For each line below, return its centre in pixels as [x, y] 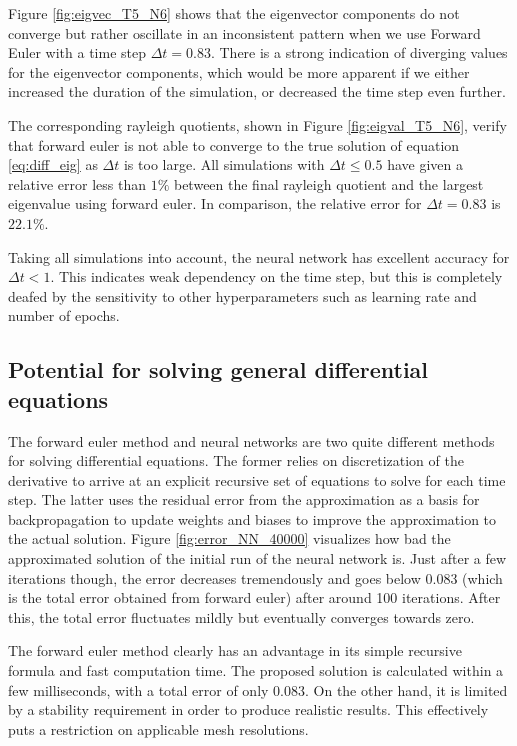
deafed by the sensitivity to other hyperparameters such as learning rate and [242, 295]
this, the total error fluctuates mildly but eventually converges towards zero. [241, 616]
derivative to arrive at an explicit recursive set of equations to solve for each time [257, 479]
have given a [425, 164]
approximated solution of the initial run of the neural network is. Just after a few [257, 558]
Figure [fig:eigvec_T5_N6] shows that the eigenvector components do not [234, 13]
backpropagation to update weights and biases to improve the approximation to [252, 518]
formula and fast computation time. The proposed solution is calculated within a [256, 670]
